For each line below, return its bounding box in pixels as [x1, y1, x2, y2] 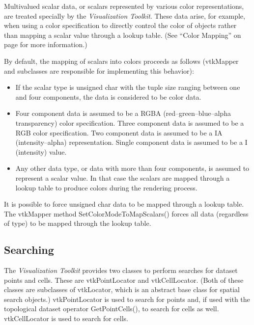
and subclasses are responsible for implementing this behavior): [4, 65, 194, 76]
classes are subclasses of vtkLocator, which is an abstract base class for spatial [4, 284, 240, 295]
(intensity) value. [15, 146, 67, 157]
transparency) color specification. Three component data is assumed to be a [15, 117, 244, 128]
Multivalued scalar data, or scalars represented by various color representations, [4, 1, 244, 11]
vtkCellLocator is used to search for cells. [4, 313, 128, 324]
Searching [4, 242, 54, 257]
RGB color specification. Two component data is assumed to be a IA [15, 127, 223, 137]
